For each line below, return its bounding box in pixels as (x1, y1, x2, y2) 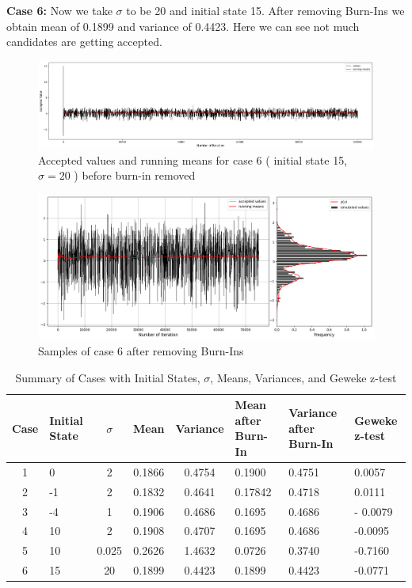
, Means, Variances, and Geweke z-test (210, 369, 397, 385)
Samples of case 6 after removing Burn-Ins (38, 343, 244, 359)
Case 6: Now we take (6, 2, 113, 18)
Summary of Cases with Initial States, (15, 369, 200, 385)
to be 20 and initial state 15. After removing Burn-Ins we (126, 2, 405, 18)
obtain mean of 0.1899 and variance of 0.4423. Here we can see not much (6, 17, 360, 34)
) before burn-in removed (74, 167, 196, 184)
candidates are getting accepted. (6, 33, 162, 50)
